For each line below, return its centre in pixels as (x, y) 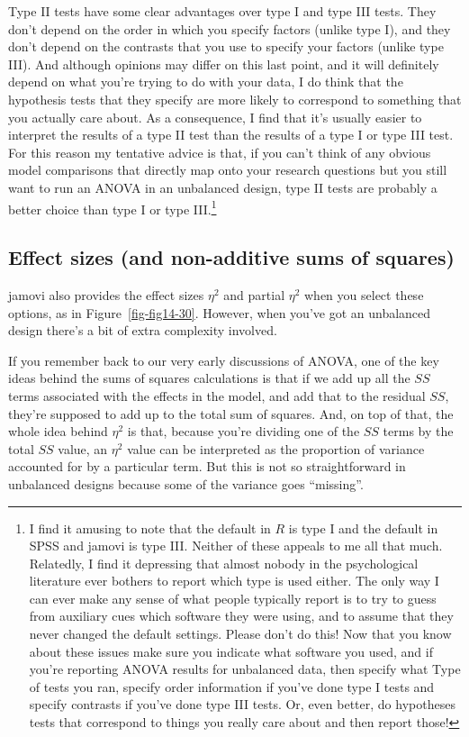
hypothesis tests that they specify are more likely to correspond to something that (235, 99)
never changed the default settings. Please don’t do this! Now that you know (240, 634)
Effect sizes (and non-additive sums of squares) (231, 257)
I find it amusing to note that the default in (150, 528)
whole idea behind (58, 431)
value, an (83, 448)
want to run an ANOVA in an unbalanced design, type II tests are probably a (223, 187)
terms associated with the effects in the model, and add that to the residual (217, 395)
